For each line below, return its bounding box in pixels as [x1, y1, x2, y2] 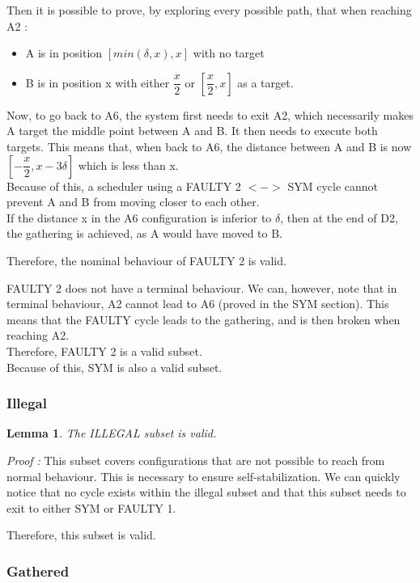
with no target [193, 44, 265, 61]
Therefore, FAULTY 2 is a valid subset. [6, 342, 202, 359]
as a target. [237, 74, 294, 91]
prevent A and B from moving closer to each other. [6, 193, 260, 210]
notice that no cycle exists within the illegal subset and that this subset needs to [6, 484, 406, 501]
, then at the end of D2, [280, 209, 398, 226]
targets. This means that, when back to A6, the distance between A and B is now [6, 137, 412, 154]
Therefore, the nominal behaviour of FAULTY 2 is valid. [6, 251, 286, 268]
